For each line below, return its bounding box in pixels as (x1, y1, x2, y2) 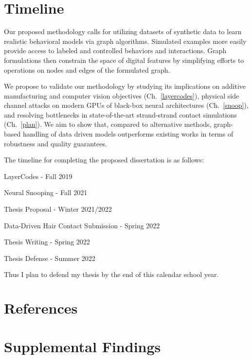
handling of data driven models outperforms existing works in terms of (22, 129, 234, 139)
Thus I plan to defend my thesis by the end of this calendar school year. (4, 269, 219, 279)
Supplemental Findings (4, 336, 161, 356)
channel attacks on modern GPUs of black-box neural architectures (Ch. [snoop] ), (4, 100, 249, 110)
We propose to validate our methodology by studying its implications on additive (4, 81, 246, 91)
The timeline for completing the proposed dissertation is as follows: (4, 155, 204, 165)
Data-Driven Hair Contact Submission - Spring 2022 (4, 220, 160, 230)
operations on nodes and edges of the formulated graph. (4, 64, 170, 75)
